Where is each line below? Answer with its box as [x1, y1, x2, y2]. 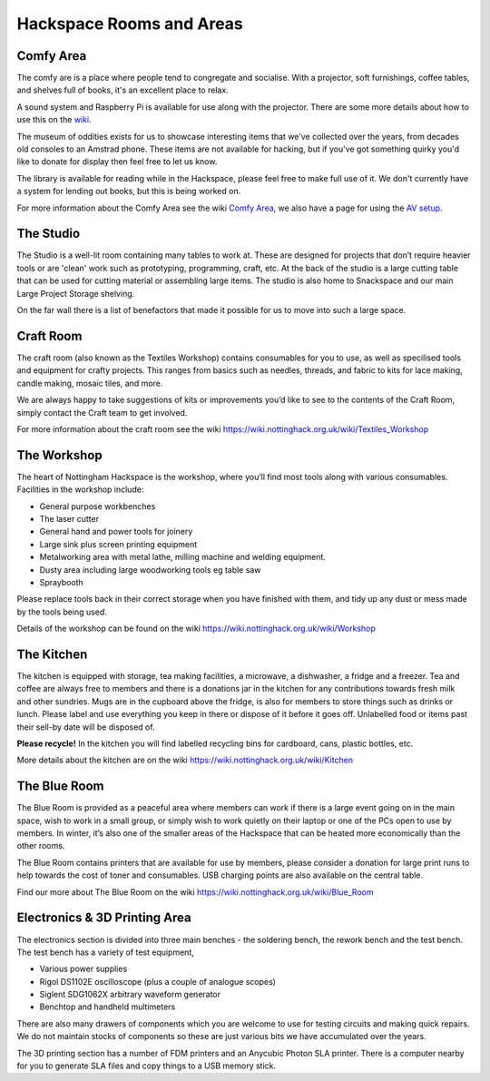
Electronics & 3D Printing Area [16, 910, 191, 926]
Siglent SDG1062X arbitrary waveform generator [39, 989, 221, 1000]
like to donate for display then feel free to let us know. [16, 156, 218, 167]
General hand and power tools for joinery [39, 526, 193, 537]
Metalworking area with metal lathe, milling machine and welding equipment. [39, 552, 327, 563]
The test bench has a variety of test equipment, [16, 947, 195, 958]
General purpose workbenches [39, 500, 156, 512]
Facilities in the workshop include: [16, 484, 144, 495]
